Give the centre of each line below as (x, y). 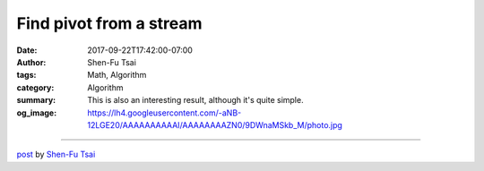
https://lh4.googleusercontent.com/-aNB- (164, 113)
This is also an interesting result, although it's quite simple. (195, 100)
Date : (27, 50)
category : (35, 87)
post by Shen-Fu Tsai (56, 154)
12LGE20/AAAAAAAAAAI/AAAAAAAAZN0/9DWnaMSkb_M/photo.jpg (215, 124)
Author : (31, 62)
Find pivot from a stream (109, 23)
